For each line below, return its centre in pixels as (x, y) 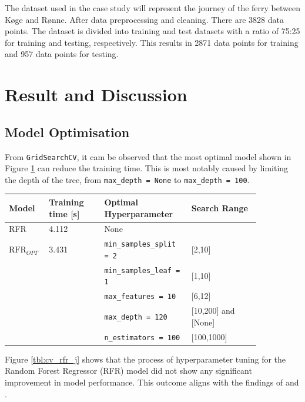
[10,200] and (213, 310)
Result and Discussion (96, 94)
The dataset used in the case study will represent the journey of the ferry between (152, 8)
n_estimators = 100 (142, 338)
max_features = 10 (140, 297)
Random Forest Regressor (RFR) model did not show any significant (128, 371)
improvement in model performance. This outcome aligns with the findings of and (152, 382)
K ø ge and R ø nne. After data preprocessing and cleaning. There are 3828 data (145, 19)
